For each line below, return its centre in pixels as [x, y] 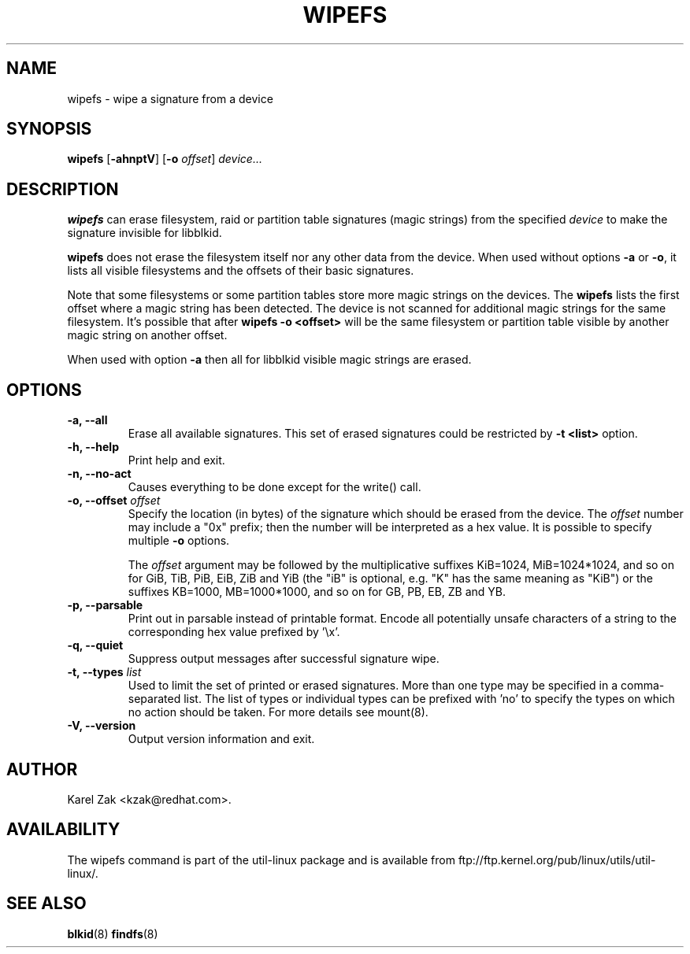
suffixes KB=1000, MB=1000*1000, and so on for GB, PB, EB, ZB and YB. [317, 592]
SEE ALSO [46, 904]
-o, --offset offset [114, 501]
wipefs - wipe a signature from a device [170, 98]
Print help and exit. [176, 460]
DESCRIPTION [63, 189]
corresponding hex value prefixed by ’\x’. [234, 632]
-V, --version [102, 726]
